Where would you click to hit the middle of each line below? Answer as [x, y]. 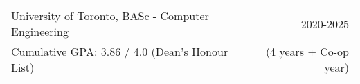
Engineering [40, 31]
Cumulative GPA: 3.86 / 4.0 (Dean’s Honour [120, 51]
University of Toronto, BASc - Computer [110, 15]
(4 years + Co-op [307, 51]
